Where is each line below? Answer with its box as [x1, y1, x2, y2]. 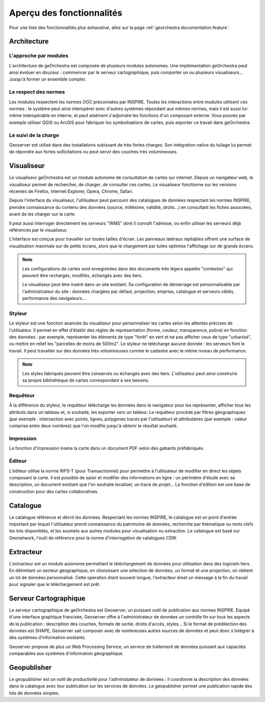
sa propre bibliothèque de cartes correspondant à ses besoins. [22, 377, 150, 383]
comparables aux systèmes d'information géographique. [9, 650, 124, 656]
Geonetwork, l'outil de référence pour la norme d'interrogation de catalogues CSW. [9, 535, 177, 541]
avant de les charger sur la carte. [9, 211, 76, 217]
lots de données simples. [9, 690, 60, 696]
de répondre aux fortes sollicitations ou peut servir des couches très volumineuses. [9, 149, 178, 155]
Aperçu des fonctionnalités [9, 7, 123, 18]
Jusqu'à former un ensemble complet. [9, 76, 86, 82]
